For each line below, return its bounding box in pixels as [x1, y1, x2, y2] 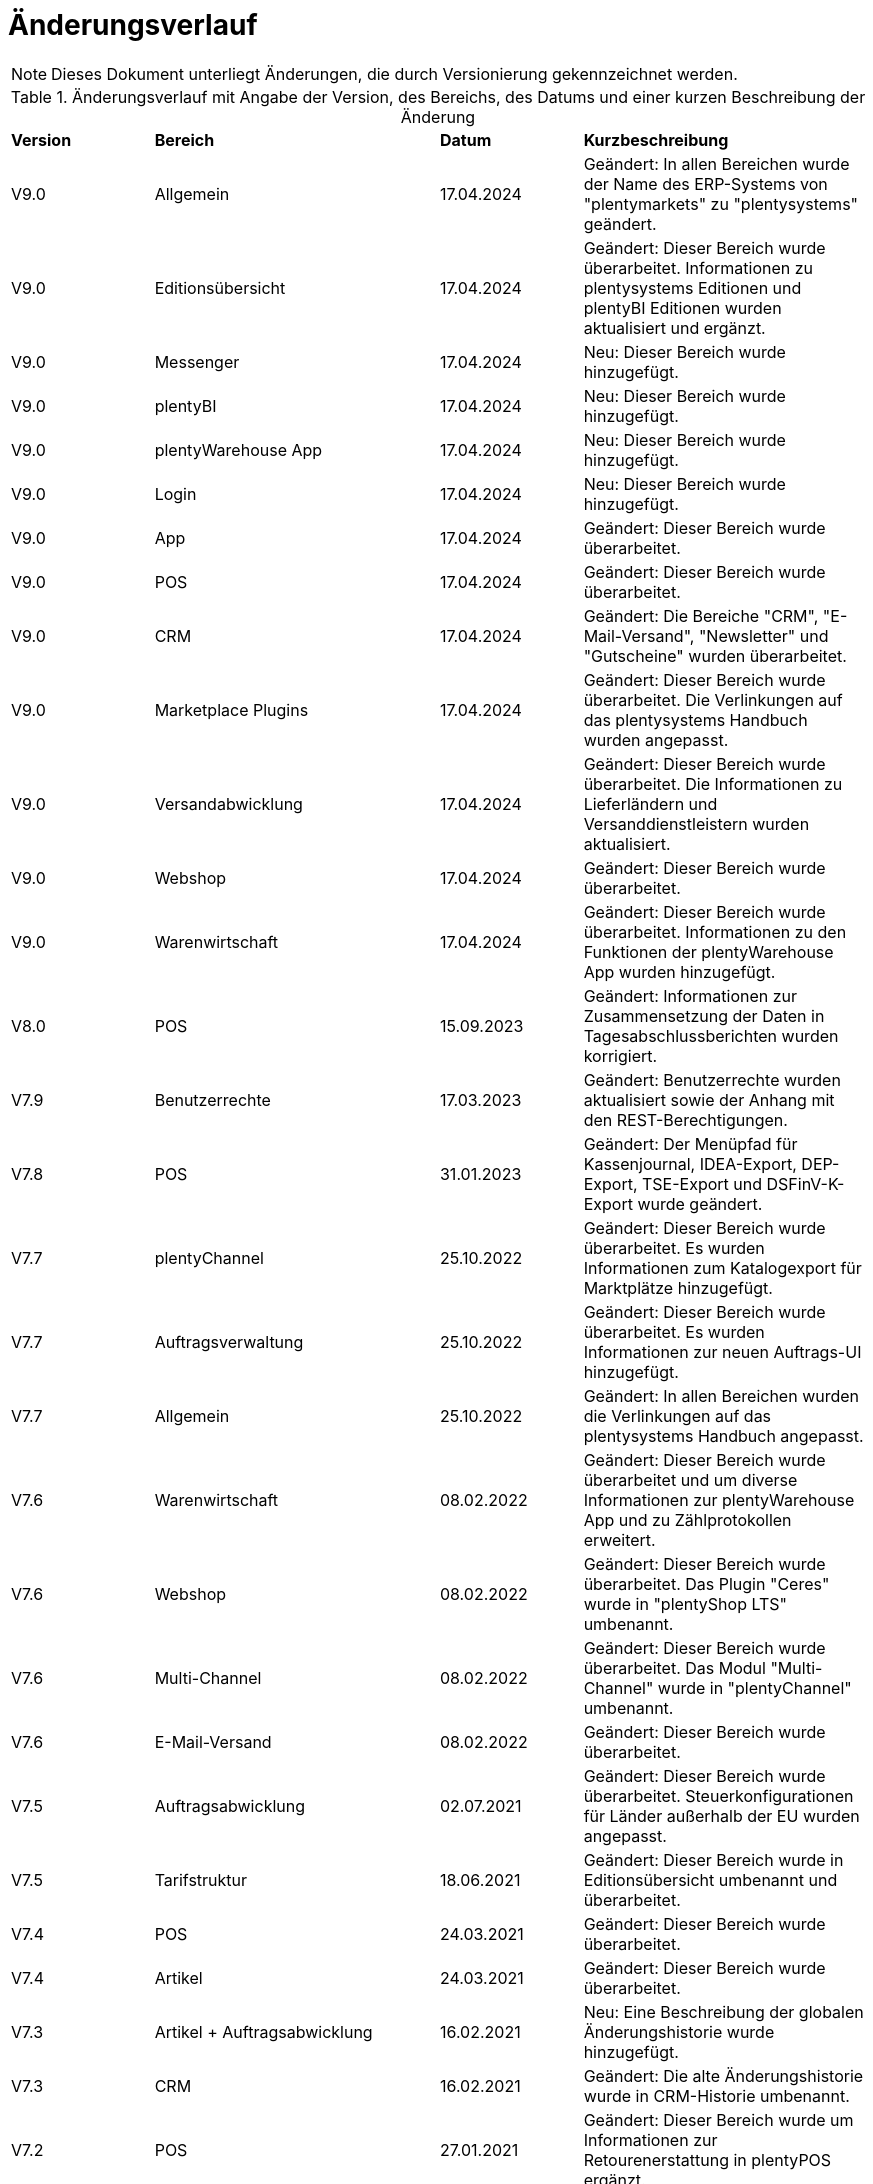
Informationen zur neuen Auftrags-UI [583, 1341, 862, 1362]
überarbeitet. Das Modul [583, 1657, 766, 1678]
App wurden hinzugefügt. [583, 961, 776, 982]
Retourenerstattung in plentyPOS [583, 2149, 832, 2170]
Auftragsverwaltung [154, 1331, 304, 1352]
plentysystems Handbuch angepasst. [583, 1425, 864, 1446]
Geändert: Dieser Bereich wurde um [583, 2109, 854, 2130]
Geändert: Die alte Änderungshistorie [583, 2065, 864, 2086]
